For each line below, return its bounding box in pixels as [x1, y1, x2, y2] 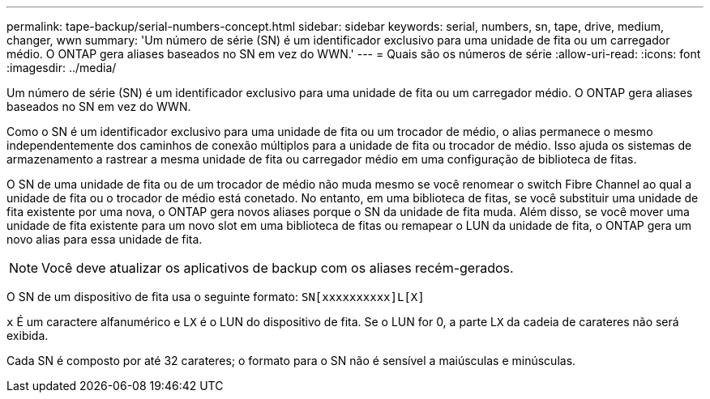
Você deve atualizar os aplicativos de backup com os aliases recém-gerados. [41, 260, 514, 276]
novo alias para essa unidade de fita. [6, 232, 203, 246]
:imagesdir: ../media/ [6, 61, 117, 74]
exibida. [6, 329, 49, 342]
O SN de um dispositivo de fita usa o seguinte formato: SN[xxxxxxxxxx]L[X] [6, 290, 425, 303]
